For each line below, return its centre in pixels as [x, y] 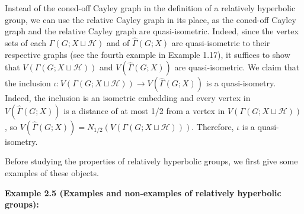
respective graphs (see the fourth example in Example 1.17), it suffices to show [148, 54]
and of [118, 43]
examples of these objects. [52, 172]
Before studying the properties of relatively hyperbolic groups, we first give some [151, 161]
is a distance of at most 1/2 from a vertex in [144, 110]
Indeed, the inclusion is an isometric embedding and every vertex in [128, 98]
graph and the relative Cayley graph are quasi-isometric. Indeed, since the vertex [152, 31]
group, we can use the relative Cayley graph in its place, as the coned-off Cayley [151, 19]
